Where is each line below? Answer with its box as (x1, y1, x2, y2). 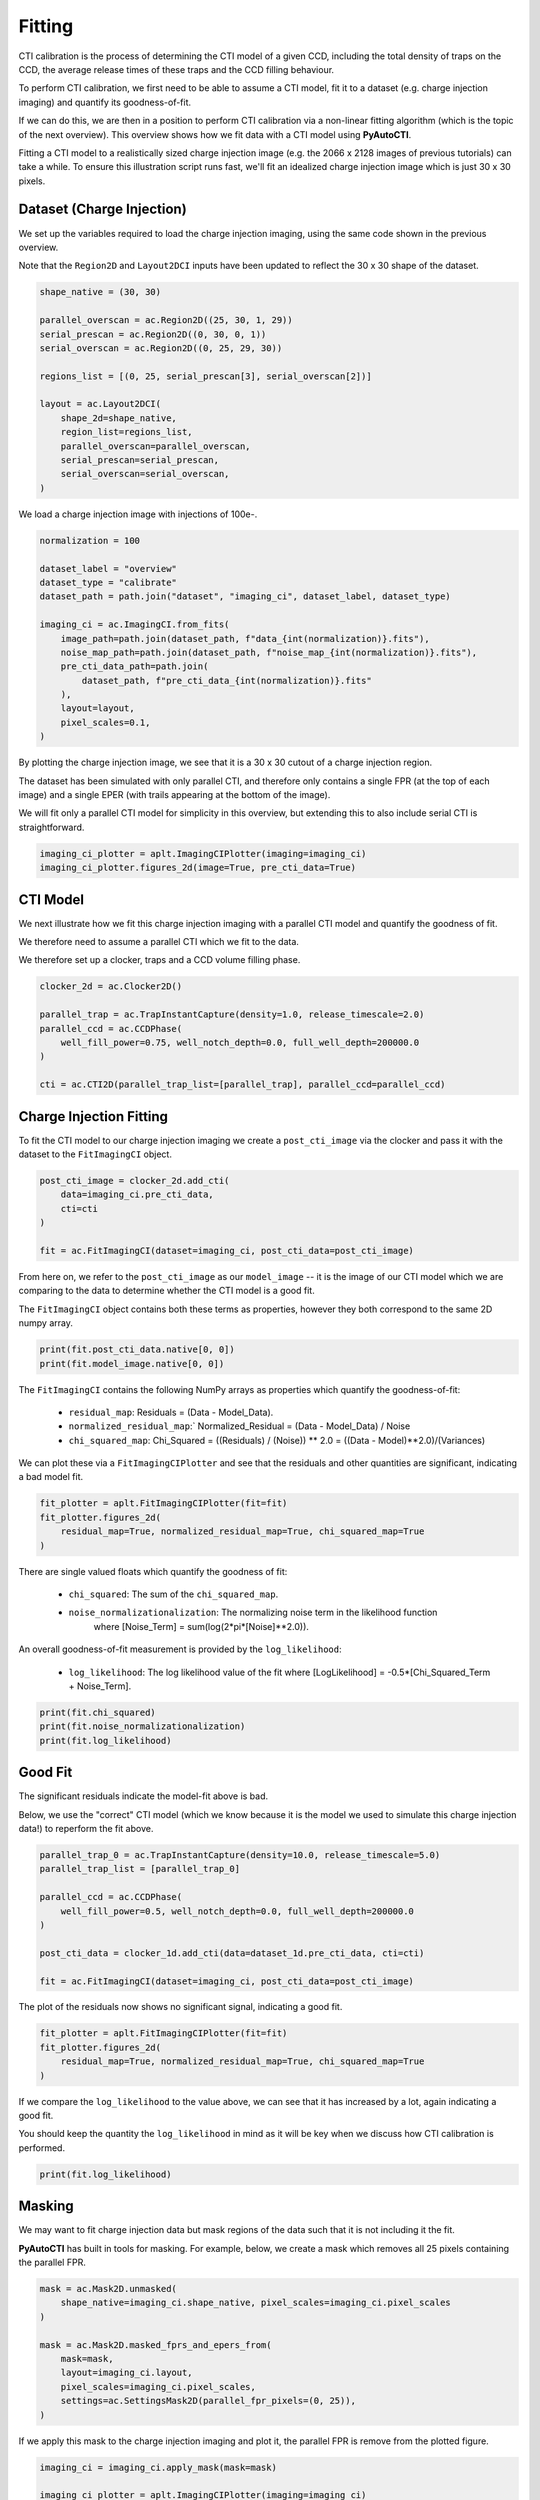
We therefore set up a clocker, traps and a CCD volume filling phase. (18, 954, 301, 966)
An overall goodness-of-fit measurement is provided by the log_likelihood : (18, 1643, 342, 1655)
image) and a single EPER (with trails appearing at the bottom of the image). (18, 789, 331, 801)
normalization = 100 (39, 535, 140, 546)
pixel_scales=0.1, (60, 716, 151, 728)
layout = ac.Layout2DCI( (39, 398, 162, 410)
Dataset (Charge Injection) (18, 201, 187, 218)
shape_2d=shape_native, (60, 412, 177, 424)
